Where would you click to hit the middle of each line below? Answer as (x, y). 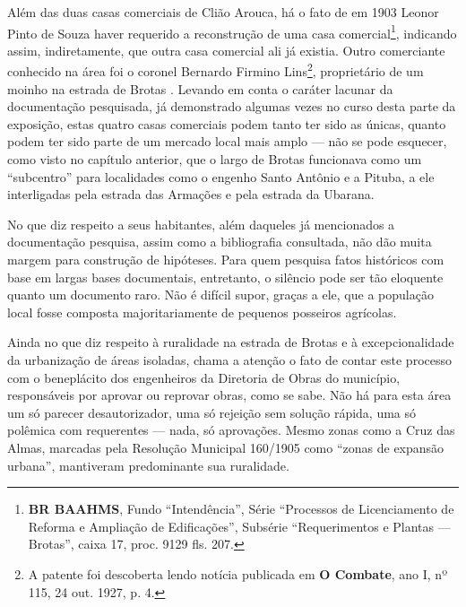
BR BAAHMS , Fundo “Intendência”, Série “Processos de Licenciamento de (241, 509)
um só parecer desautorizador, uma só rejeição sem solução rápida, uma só (212, 412)
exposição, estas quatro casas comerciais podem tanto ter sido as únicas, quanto (227, 123)
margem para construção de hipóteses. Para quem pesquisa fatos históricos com (226, 260)
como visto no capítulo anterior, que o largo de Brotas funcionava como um (215, 159)
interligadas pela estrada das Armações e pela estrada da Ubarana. (191, 194)
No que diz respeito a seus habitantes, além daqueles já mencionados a (201, 224)
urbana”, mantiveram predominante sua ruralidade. (148, 465)
